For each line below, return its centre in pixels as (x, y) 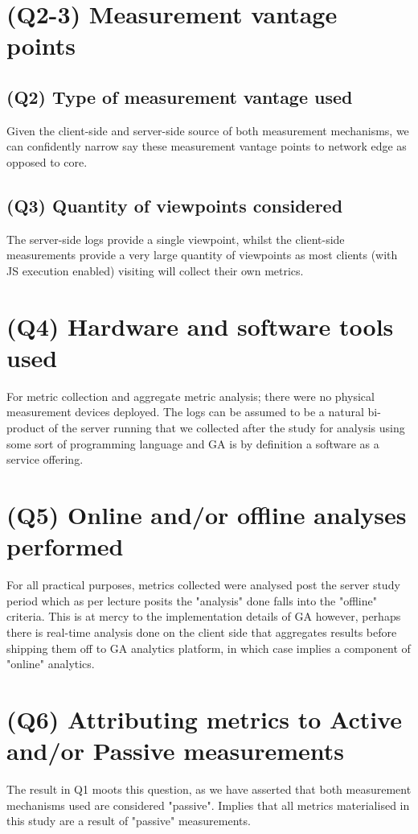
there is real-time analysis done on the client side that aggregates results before (202, 632)
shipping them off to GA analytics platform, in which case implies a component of (209, 648)
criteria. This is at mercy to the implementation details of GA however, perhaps (204, 616)
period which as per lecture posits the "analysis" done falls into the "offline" (192, 600)
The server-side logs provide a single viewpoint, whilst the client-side (176, 239)
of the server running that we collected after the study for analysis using (227, 428)
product (26, 428)
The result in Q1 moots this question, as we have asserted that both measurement (209, 789)
